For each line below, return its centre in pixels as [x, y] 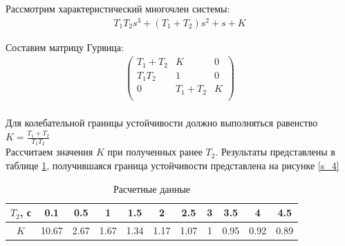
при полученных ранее [155, 152]
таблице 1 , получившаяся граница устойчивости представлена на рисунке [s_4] [172, 165]
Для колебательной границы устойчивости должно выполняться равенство [162, 123]
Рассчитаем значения [49, 152]
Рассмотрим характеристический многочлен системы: [118, 8]
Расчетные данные [152, 188]
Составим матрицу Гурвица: [65, 47]
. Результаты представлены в [275, 152]
